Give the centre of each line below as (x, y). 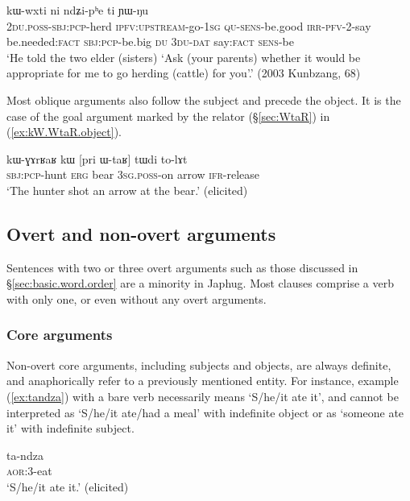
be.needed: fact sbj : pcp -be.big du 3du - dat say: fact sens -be (150, 41)
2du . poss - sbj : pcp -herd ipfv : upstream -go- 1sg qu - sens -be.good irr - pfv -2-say (189, 25)
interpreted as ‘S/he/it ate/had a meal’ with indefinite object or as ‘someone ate (205, 412)
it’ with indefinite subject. (70, 428)
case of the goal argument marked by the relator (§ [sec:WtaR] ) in (168, 116)
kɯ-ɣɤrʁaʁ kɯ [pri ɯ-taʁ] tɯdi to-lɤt (97, 158)
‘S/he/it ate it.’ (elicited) (68, 486)
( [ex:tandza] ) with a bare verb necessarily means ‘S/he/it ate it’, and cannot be (203, 396)
